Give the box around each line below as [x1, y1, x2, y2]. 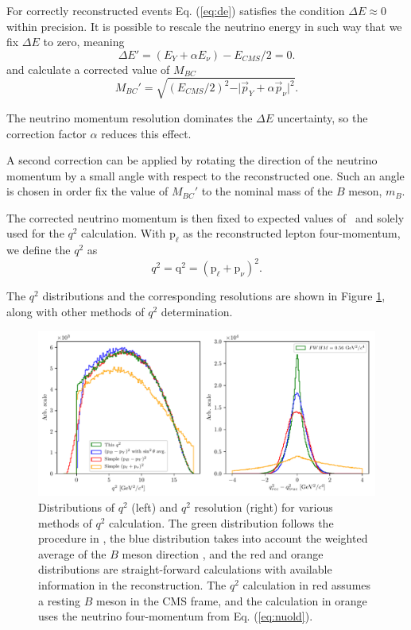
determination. [161, 303, 233, 319]
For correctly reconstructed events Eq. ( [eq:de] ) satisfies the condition [6, 2, 345, 18]
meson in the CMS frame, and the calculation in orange [95, 592, 367, 609]
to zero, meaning [43, 33, 125, 50]
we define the [6, 242, 71, 258]
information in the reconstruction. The [38, 576, 227, 593]
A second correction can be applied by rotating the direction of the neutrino [6, 152, 378, 168]
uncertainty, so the [277, 109, 368, 126]
